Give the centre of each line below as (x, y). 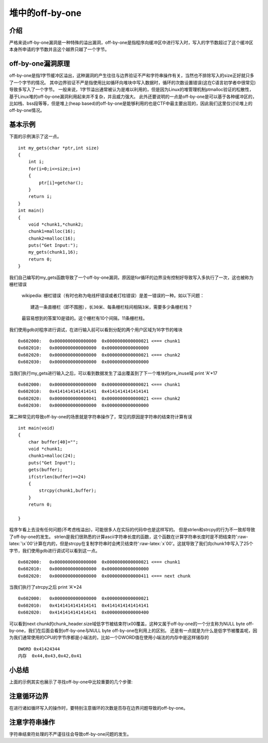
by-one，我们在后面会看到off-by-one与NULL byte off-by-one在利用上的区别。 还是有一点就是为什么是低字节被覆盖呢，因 (133, 631)
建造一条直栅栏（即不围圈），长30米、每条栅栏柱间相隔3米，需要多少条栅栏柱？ (112, 307)
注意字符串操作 (32, 722)
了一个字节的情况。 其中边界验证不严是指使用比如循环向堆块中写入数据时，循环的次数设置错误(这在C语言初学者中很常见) (133, 83)
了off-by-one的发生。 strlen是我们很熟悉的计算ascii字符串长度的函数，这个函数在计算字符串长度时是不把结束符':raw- (129, 537)
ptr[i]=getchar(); (61, 183)
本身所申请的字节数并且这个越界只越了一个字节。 (59, 49)
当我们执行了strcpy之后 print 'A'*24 (45, 587)
